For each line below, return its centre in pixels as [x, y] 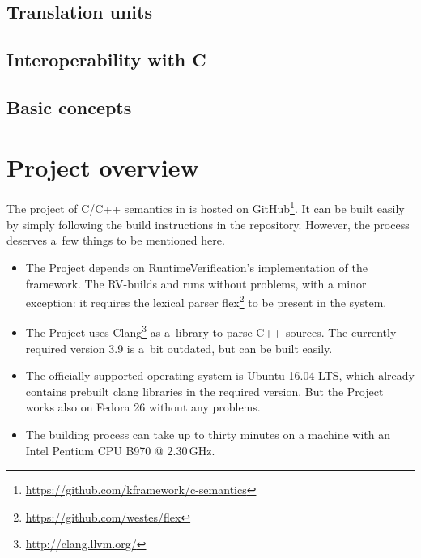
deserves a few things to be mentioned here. [116, 240]
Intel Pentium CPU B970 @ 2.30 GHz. [120, 450]
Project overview [103, 166]
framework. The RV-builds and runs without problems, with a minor [196, 283]
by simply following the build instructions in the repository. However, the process [208, 224]
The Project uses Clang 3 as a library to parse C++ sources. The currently [211, 331]
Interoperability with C [106, 60]
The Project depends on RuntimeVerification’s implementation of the [196, 267]
